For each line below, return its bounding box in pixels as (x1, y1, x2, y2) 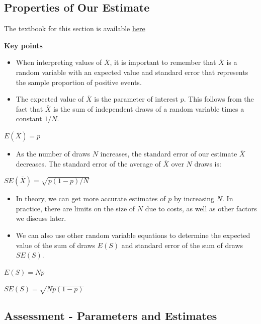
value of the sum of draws (16, 239, 96, 250)
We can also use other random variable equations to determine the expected (16, 229, 250, 240)
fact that (16, 103, 43, 114)
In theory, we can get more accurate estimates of (16, 193, 166, 204)
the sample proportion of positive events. (16, 76, 142, 87)
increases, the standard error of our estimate (100, 148, 237, 158)
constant (16, 113, 42, 124)
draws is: (194, 158, 221, 169)
